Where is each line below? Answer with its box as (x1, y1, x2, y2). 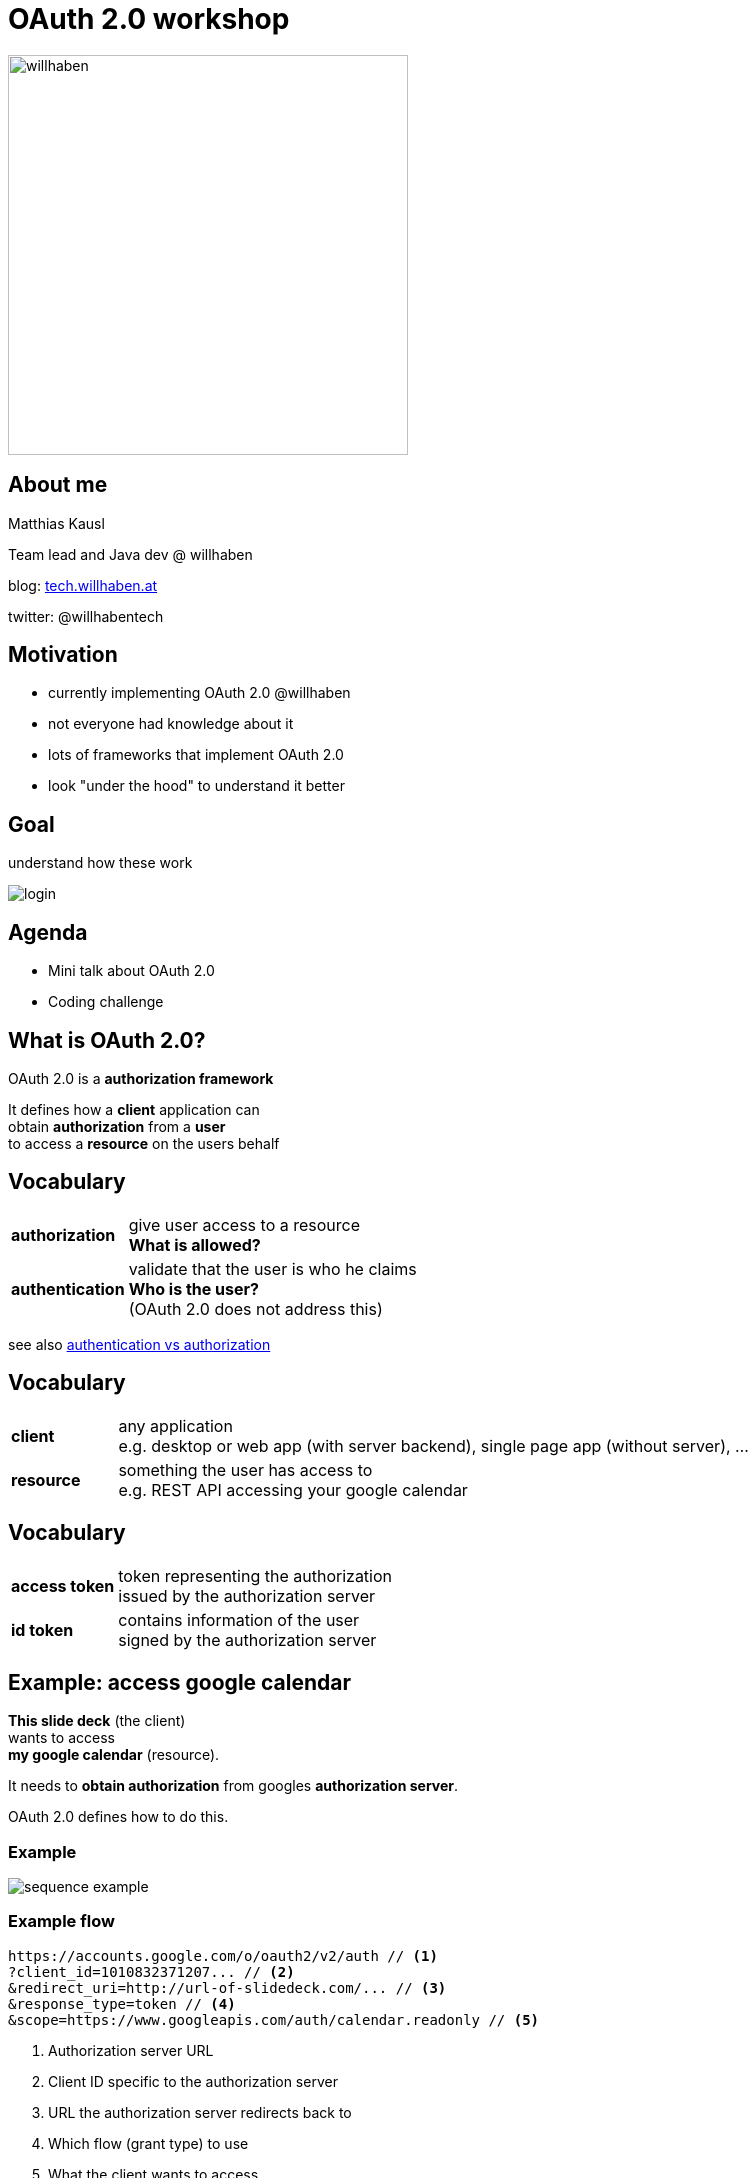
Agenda (8, 919, 88, 945)
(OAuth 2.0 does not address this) (128, 1298, 383, 1319)
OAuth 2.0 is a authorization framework (8, 1069, 274, 1087)
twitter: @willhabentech (8, 607, 164, 625)
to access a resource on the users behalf (8, 1134, 280, 1152)
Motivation (8, 642, 118, 668)
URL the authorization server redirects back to (48, 2103, 352, 2121)
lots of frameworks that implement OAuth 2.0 (48, 746, 344, 764)
